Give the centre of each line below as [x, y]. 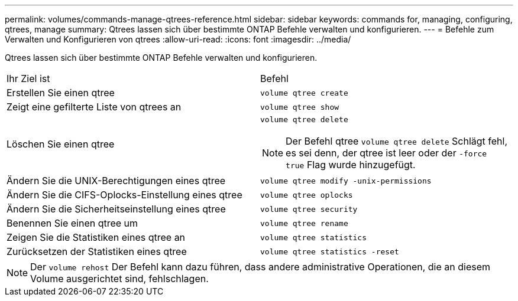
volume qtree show [300, 107]
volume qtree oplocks [307, 195]
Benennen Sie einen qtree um [72, 223]
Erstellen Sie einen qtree [61, 93]
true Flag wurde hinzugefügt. [351, 165]
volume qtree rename [304, 223]
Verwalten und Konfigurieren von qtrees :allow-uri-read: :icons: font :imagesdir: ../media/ [178, 39]
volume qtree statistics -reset [330, 251]
